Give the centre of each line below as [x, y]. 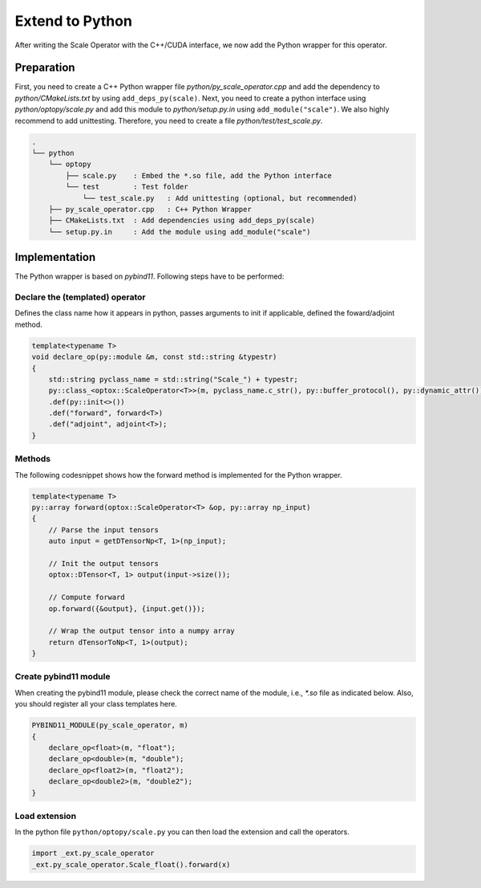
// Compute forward [87, 597]
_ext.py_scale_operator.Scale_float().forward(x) [131, 864]
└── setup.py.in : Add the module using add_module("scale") [180, 232]
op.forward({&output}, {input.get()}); [127, 609]
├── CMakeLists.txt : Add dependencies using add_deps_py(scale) [182, 220]
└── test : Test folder [127, 187]
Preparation [45, 68]
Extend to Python [73, 21]
